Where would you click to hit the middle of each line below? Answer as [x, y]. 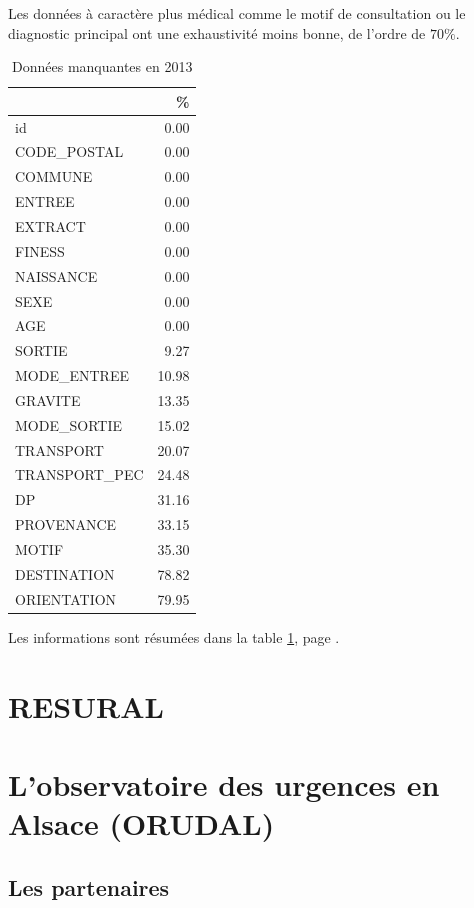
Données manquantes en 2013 [102, 66]
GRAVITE [48, 399]
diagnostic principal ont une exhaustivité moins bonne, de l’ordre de [217, 32]
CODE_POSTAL [69, 151]
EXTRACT [50, 226]
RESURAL [86, 705]
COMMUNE [54, 176]
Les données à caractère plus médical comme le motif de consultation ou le [237, 13]
